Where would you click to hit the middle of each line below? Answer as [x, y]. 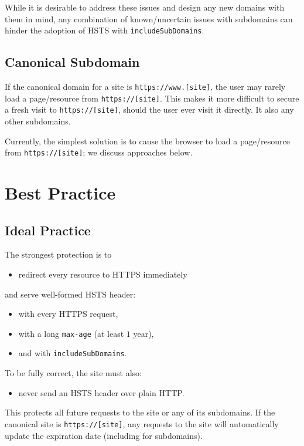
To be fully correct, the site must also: [74, 373]
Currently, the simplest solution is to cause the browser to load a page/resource [147, 141]
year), [144, 333]
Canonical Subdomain [72, 62]
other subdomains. [38, 121]
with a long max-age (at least [71, 333]
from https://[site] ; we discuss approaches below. [99, 152]
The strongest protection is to [58, 254]
